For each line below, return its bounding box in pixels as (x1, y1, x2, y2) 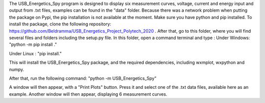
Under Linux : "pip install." (9, 50, 62, 56)
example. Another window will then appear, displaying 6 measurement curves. (9, 91, 167, 97)
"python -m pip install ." (9, 41, 57, 47)
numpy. (9, 66, 25, 72)
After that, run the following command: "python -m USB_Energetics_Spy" (9, 75, 157, 81)
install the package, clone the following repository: (9, 21, 111, 27)
